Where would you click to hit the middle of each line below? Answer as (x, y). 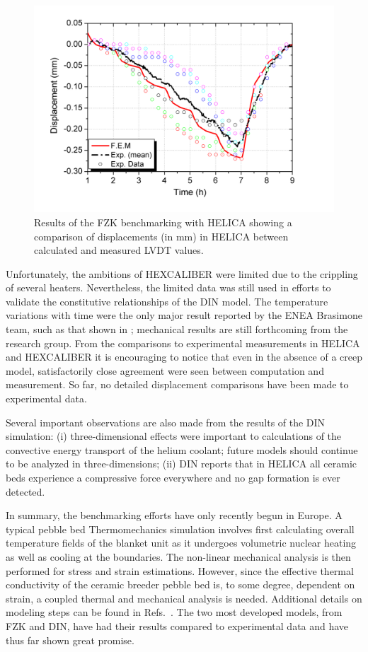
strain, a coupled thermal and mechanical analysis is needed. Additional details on (184, 598)
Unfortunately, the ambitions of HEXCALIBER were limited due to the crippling (182, 273)
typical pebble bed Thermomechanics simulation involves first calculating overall (180, 529)
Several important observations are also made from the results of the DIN (166, 422)
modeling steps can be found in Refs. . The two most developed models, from (174, 612)
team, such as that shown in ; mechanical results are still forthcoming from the (177, 329)
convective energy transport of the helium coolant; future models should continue (182, 449)
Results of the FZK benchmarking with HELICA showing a (163, 222)
